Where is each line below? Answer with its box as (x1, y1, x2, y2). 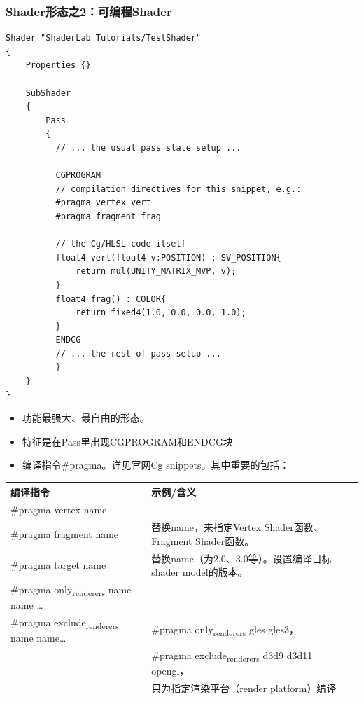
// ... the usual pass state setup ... (55, 142, 241, 153)
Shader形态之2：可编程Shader (6, 2, 172, 20)
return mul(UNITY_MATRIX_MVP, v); (76, 266, 237, 277)
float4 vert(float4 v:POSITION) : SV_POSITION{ (55, 252, 281, 263)
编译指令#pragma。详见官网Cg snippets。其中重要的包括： (22, 457, 290, 472)
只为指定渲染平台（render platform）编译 (151, 681, 337, 695)
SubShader (25, 88, 71, 98)
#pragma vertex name (10, 502, 107, 517)
